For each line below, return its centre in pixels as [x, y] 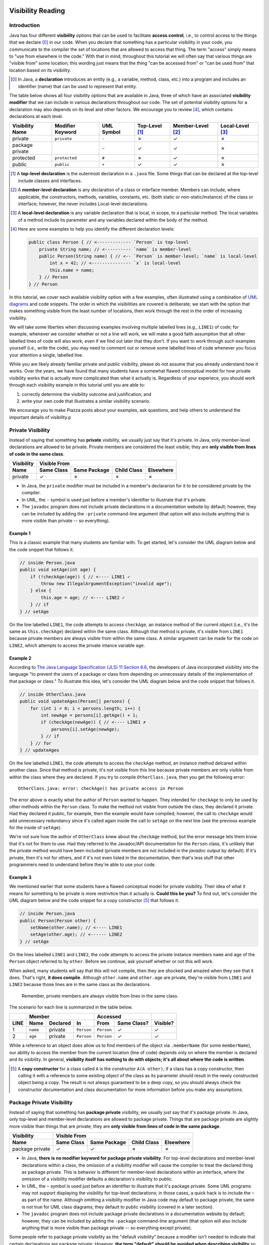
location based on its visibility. [40, 70]
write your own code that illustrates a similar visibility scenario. [86, 401]
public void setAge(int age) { [58, 570]
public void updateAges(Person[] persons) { [75, 701]
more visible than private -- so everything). [66, 521]
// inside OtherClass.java [53, 694]
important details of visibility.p [40, 417]
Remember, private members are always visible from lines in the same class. [100, 996]
